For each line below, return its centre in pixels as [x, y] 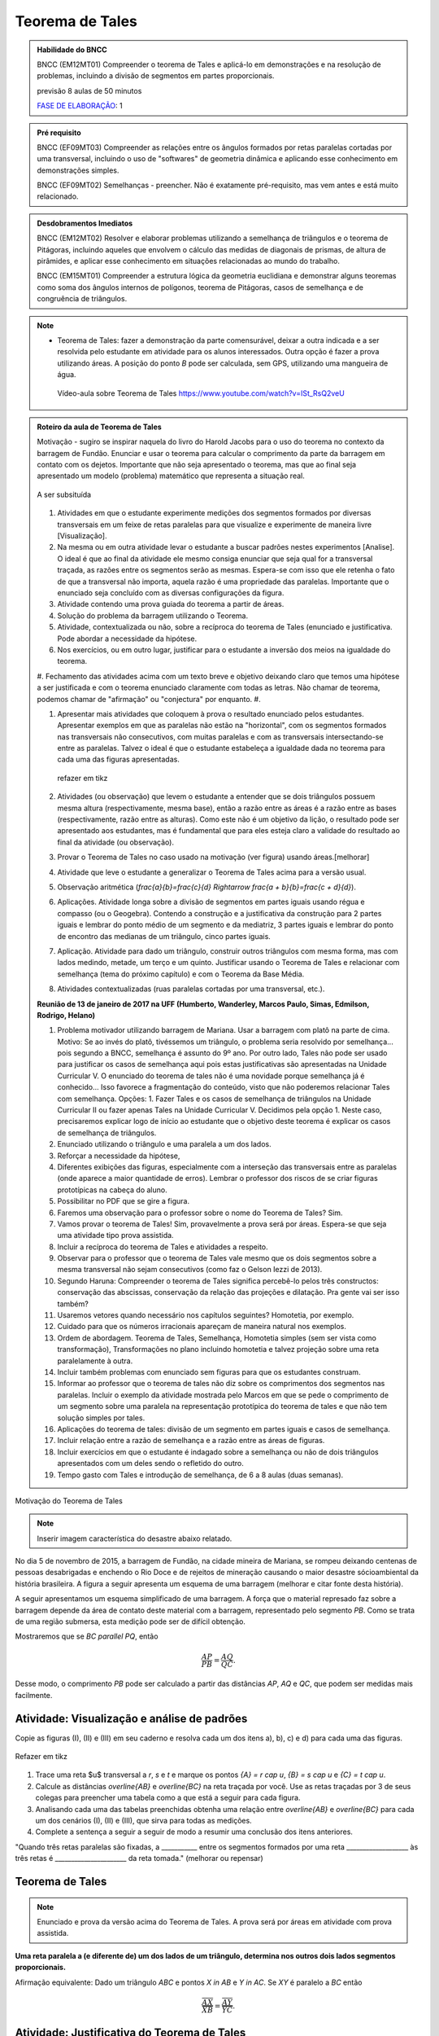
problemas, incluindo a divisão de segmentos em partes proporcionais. [156, 76]
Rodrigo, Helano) [66, 1015]
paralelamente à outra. [95, 1361]
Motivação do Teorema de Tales [69, 1501]
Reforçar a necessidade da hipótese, [119, 1156]
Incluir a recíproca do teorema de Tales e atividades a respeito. [163, 1247]
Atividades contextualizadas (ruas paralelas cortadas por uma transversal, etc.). [191, 989]
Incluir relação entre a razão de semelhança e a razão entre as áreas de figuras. [191, 1441]
